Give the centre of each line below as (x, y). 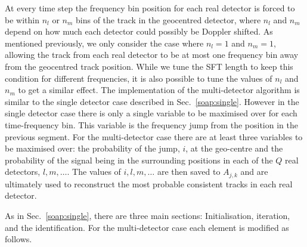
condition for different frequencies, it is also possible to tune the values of (139, 78)
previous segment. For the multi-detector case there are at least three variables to (154, 136)
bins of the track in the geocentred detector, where (168, 19)
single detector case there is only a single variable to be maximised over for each (151, 113)
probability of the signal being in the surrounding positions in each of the (139, 160)
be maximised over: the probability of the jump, (92, 148)
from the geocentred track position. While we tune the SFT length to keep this (149, 66)
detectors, (23, 172)
